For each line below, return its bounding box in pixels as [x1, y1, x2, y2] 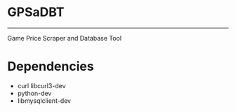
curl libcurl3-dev [17, 81, 66, 90]
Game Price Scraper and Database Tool [7, 34, 122, 42]
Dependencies [7, 59, 94, 74]
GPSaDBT [7, 4, 65, 20]
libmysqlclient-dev [17, 96, 72, 105]
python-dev [17, 89, 52, 97]
